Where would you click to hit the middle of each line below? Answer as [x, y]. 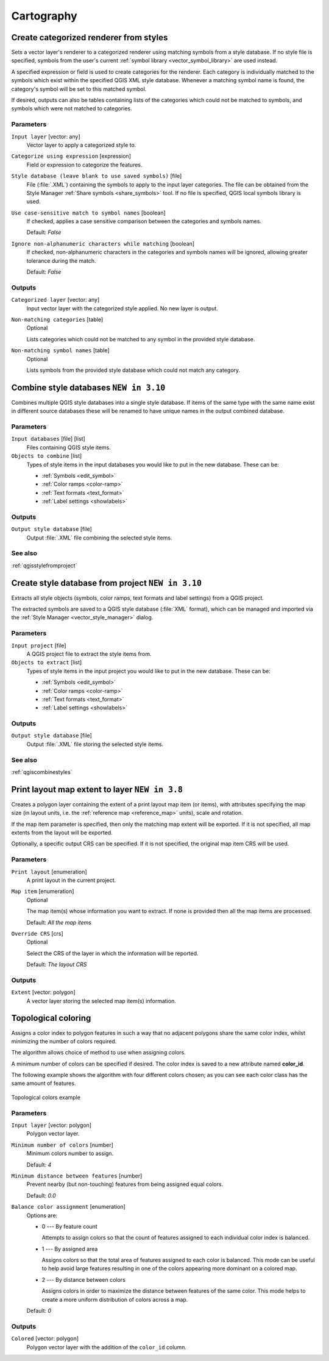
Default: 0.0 [41, 1195]
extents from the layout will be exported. [62, 833]
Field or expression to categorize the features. [84, 165]
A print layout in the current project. [71, 880]
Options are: [42, 1215]
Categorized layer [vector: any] [55, 300]
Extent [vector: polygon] [43, 992]
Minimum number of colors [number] [62, 1145]
